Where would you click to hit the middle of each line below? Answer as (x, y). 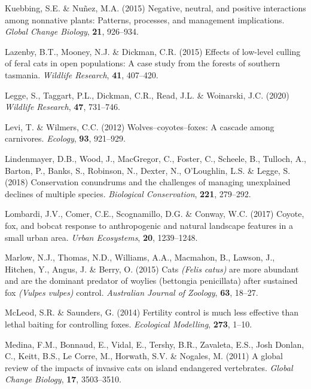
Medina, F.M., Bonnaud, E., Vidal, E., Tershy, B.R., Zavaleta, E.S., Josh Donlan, (155, 344)
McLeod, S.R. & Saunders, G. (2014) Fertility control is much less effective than (152, 312)
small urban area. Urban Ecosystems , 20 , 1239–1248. (101, 237)
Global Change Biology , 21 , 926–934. (72, 31)
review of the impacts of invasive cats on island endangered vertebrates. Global (149, 367)
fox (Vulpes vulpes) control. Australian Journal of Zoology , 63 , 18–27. (132, 292)
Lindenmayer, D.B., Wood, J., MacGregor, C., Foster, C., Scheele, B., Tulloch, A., (155, 158)
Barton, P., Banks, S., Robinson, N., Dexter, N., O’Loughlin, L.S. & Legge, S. (148, 170)
